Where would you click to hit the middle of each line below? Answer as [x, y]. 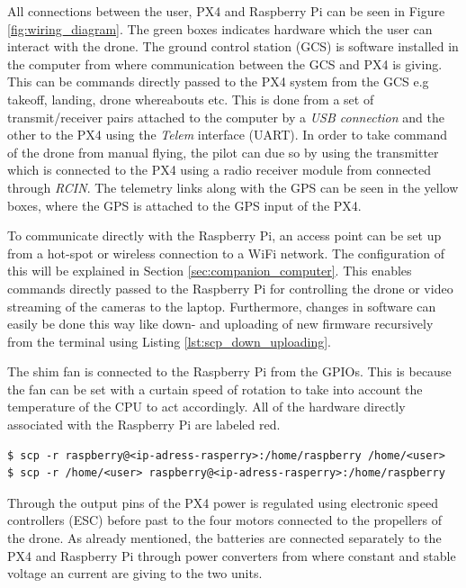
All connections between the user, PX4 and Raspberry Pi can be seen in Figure [226, 11]
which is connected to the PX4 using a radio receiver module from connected [220, 170]
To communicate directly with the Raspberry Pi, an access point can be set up [224, 235]
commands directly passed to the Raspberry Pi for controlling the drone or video [230, 288]
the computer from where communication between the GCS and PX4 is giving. [225, 63]
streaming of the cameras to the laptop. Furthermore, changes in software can [222, 306]
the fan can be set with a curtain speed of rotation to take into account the [215, 389]
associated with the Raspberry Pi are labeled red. [144, 425]
